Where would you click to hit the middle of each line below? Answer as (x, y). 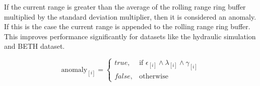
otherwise (154, 77)
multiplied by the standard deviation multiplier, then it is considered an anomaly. (130, 16)
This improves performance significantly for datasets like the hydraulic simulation (130, 36)
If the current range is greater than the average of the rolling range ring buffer (125, 7)
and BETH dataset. (35, 46)
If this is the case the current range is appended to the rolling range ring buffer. (127, 26)
